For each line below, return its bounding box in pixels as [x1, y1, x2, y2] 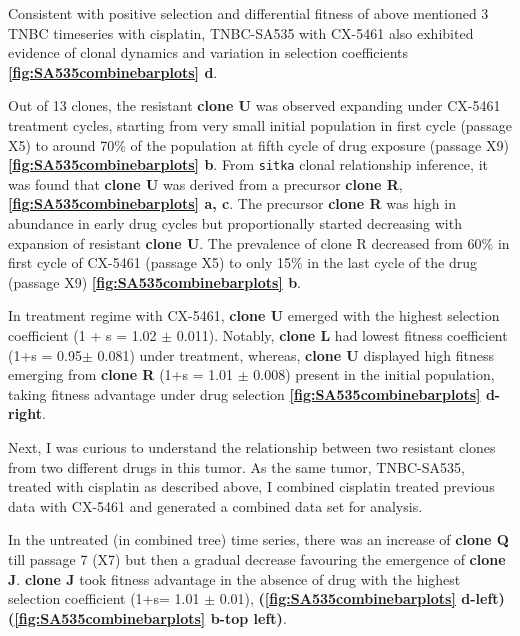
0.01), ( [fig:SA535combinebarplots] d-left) [219, 588, 505, 609]
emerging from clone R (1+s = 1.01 [8, 364, 234, 385]
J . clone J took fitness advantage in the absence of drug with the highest [8, 568, 461, 589]
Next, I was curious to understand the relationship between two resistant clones [8, 436, 496, 457]
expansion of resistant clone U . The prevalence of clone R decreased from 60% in [8, 232, 510, 253]
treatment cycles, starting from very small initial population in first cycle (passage [8, 114, 512, 135]
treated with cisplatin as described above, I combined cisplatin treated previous [8, 476, 495, 497]
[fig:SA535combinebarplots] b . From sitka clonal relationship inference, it [8, 154, 488, 175]
